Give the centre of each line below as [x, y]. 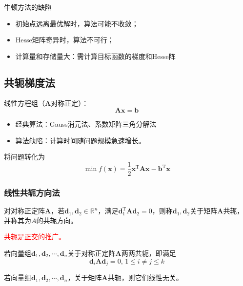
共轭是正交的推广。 [35, 237]
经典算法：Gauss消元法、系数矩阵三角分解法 [86, 124]
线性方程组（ [24, 103]
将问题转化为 [24, 157]
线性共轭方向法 [32, 192]
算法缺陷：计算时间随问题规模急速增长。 [80, 140]
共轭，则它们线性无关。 [145, 277]
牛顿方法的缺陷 [28, 7]
